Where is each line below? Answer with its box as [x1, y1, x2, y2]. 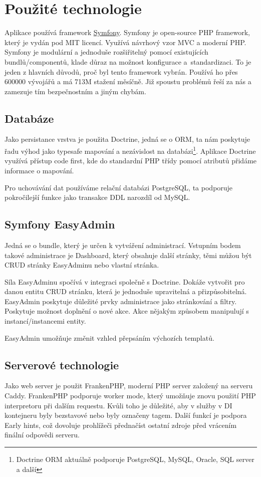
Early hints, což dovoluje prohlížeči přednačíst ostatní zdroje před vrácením [5, 419, 237, 430]
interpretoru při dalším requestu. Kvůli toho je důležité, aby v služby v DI [5, 400, 232, 410]
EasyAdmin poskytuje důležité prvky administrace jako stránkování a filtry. [5, 296, 237, 306]
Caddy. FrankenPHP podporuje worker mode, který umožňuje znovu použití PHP [5, 390, 256, 401]
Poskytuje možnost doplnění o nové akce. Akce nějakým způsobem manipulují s [5, 306, 249, 316]
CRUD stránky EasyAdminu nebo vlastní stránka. [5, 260, 159, 270]
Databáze [5, 110, 54, 126]
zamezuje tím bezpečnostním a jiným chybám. [5, 86, 146, 96]
